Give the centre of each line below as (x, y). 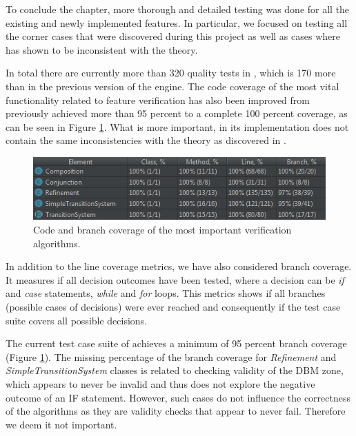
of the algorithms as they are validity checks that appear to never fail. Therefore (176, 411)
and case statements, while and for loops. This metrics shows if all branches (166, 293)
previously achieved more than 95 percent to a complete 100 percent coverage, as (177, 113)
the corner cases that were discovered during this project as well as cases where (173, 36)
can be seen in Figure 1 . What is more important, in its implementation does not (177, 126)
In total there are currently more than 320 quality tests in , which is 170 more (171, 73)
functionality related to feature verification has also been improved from (158, 100)
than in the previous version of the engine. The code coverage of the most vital (172, 86)
